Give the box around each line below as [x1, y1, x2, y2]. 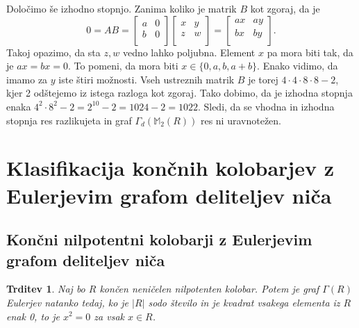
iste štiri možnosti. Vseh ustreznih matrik [58, 72, 235, 86]
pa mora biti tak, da [267, 44, 353, 59]
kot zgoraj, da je [250, 1, 320, 15]
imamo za [6, 72, 48, 86]
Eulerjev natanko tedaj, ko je [6, 295, 129, 309]
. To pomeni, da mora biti [67, 58, 178, 73]
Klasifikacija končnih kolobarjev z [6, 154, 334, 182]
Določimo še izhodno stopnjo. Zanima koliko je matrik [6, 1, 237, 15]
